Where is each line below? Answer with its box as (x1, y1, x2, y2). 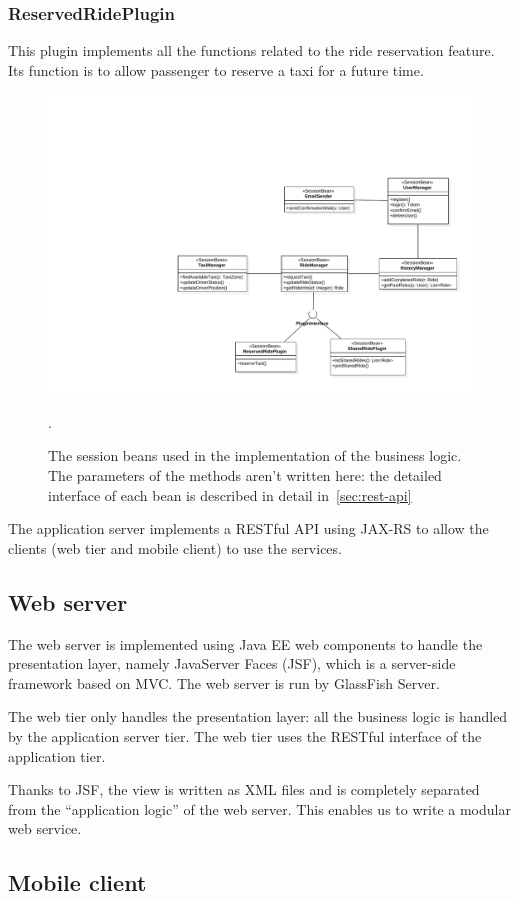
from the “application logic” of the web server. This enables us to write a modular (8, 798, 511, 819)
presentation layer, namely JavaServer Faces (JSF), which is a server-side (8, 653, 456, 674)
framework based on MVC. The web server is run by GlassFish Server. (8, 672, 440, 693)
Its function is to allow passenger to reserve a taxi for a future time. (8, 59, 424, 80)
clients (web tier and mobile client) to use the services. (8, 537, 342, 558)
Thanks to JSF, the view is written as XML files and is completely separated (8, 779, 480, 800)
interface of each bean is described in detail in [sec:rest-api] (48, 484, 412, 505)
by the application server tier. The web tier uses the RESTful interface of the (8, 725, 482, 746)
